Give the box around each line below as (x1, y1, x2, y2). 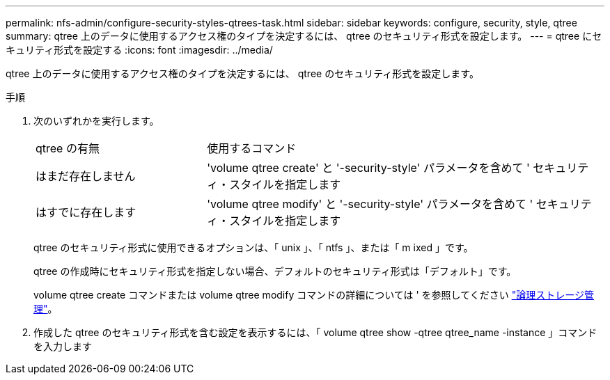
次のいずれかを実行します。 (33, 115, 159, 127)
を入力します (33, 340, 92, 352)
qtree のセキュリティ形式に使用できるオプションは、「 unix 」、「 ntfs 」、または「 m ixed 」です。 (33, 242, 474, 253)
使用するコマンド (207, 141, 297, 155)
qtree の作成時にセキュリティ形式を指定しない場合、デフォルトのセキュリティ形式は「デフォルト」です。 (33, 265, 517, 277)
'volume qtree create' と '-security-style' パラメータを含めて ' (207, 161, 530, 175)
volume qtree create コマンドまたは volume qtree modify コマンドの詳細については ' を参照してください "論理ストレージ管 (33, 289, 594, 301)
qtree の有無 (36, 141, 100, 155)
